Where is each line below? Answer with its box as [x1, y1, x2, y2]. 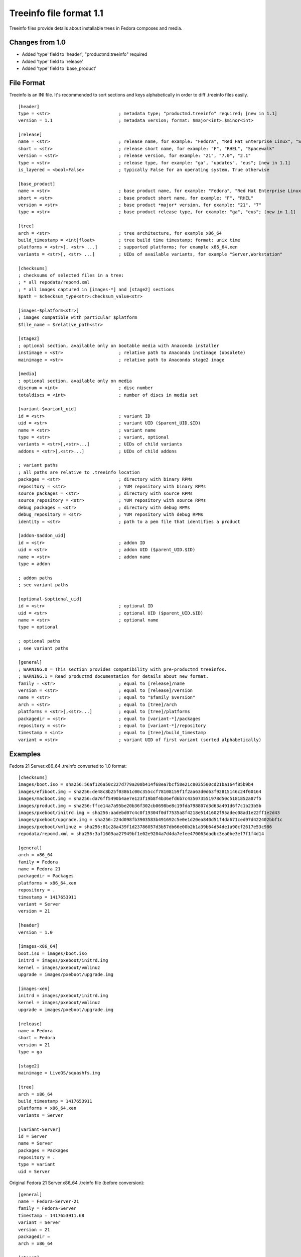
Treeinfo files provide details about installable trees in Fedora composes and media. [9, 25, 183, 31]
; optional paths [18, 639, 61, 644]
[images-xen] [18, 985, 50, 992]
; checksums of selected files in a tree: [18, 272, 124, 278]
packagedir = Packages [18, 873, 74, 879]
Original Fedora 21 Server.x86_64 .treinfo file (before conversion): [9, 1180, 145, 1186]
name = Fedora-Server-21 [18, 1199, 79, 1204]
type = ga [18, 1049, 42, 1055]
